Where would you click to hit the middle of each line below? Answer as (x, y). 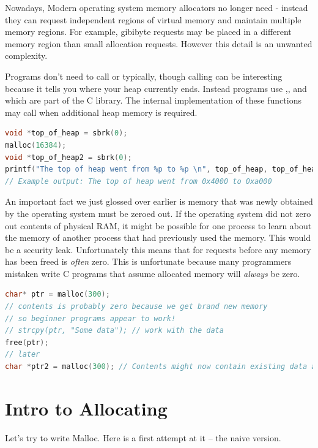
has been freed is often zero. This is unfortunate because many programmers (148, 261)
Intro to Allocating (86, 408)
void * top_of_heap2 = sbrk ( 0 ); (68, 157)
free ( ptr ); (27, 342)
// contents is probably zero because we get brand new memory (136, 307)
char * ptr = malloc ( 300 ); (57, 294)
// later (23, 355)
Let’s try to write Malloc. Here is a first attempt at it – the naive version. (143, 437)
